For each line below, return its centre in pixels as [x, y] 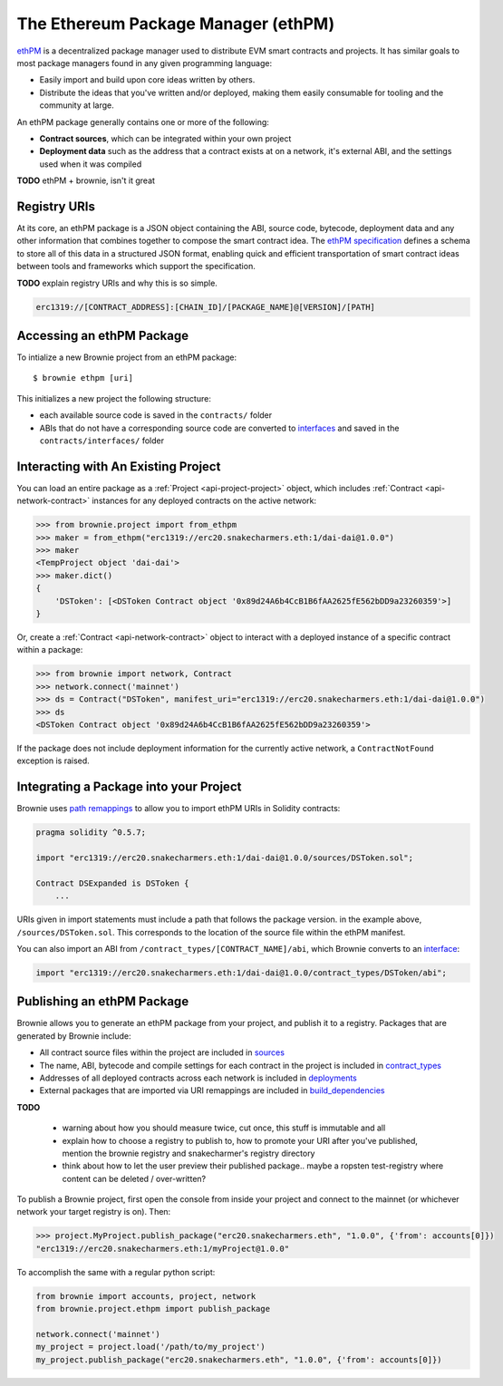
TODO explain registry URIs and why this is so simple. [117, 283]
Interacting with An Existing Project [119, 466]
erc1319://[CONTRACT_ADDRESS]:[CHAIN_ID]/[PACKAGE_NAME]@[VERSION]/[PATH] [206, 307]
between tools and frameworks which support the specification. [136, 267]
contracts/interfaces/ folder [102, 441]
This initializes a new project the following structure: [114, 398]
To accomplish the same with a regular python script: [116, 1272]
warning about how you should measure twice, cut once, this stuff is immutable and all [224, 1128]
